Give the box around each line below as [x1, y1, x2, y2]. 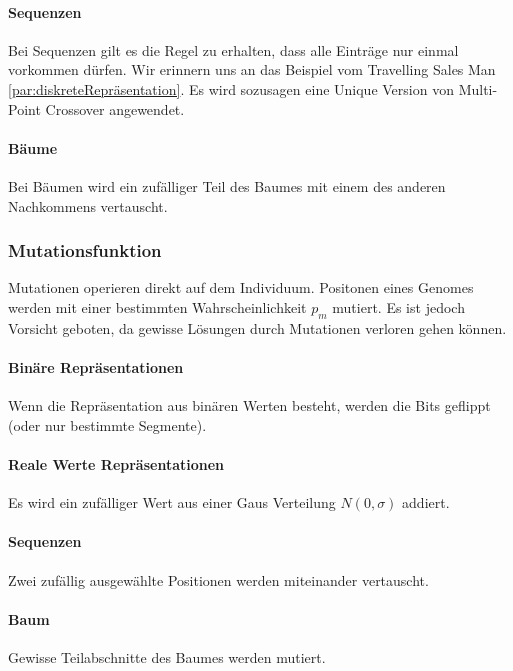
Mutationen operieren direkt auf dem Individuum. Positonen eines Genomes [8, 277, 474, 298]
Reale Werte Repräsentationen [8, 453, 225, 474]
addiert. [402, 492, 450, 513]
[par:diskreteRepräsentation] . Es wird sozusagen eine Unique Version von [8, 78, 454, 99]
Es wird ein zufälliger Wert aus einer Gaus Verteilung [8, 492, 336, 513]
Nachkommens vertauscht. [8, 195, 168, 216]
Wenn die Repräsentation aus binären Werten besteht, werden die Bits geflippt [8, 395, 491, 416]
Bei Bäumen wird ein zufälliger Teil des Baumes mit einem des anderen [8, 175, 446, 196]
